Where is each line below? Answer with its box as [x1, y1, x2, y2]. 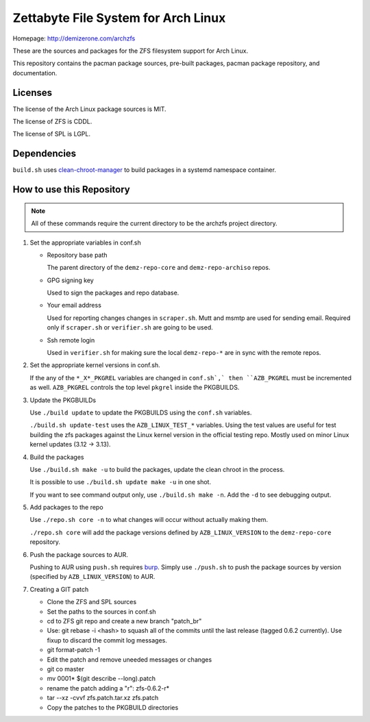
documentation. [12, 69, 58, 77]
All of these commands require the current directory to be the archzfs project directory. [31, 219, 277, 227]
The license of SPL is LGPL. [12, 130, 90, 138]
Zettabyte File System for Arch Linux [12, 10, 226, 25]
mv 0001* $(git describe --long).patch [47, 675, 156, 683]
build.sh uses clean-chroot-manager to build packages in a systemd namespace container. [12, 166, 277, 174]
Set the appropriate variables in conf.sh [29, 238, 141, 247]
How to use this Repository [12, 184, 130, 195]
